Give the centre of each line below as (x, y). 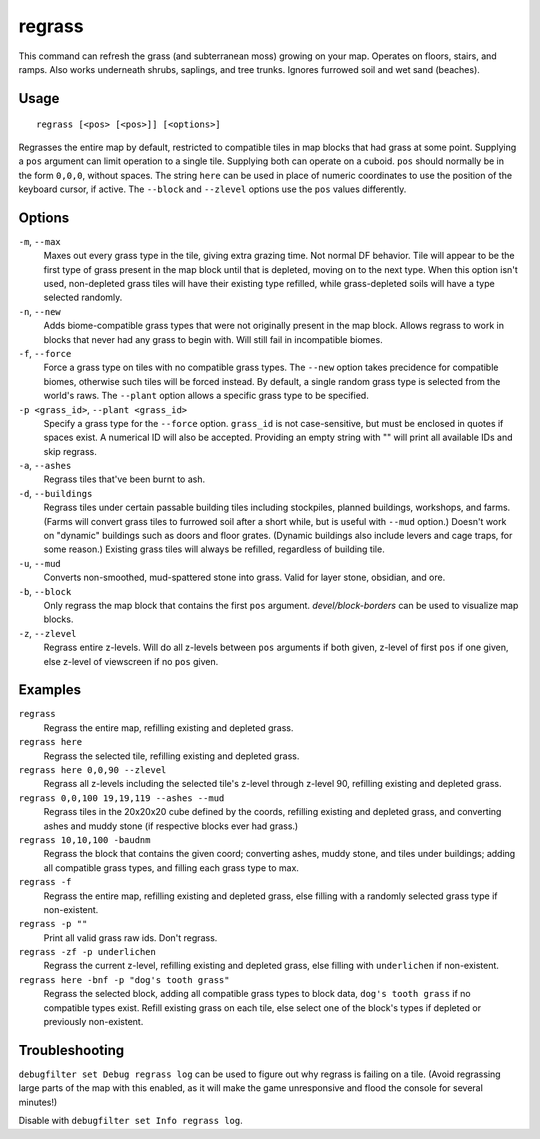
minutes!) (38, 1102)
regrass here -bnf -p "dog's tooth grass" (124, 979)
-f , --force (45, 353)
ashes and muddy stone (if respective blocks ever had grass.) (171, 826)
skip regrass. (70, 451)
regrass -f (45, 882)
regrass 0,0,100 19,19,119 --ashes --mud (121, 798)
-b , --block (45, 591)
